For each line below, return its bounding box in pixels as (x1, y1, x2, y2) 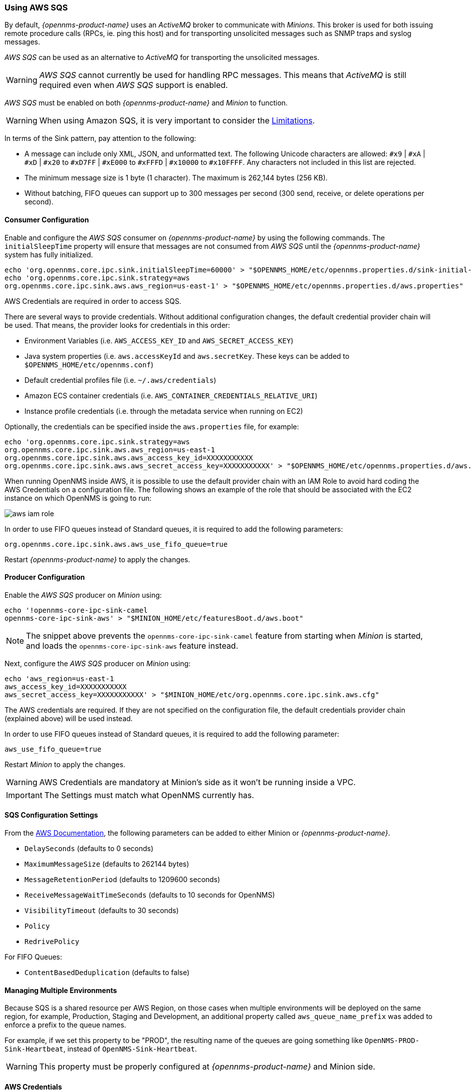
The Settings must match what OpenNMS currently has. (44, 790, 254, 800)
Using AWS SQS (4, 2, 68, 12)
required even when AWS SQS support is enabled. (39, 80, 228, 90)
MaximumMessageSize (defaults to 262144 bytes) (24, 860, 189, 869)
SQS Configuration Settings (4, 811, 98, 820)
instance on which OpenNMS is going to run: (4, 493, 152, 502)
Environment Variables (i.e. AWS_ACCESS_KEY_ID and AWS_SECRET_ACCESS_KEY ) (24, 336, 294, 345)
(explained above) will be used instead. (4, 714, 133, 723)
